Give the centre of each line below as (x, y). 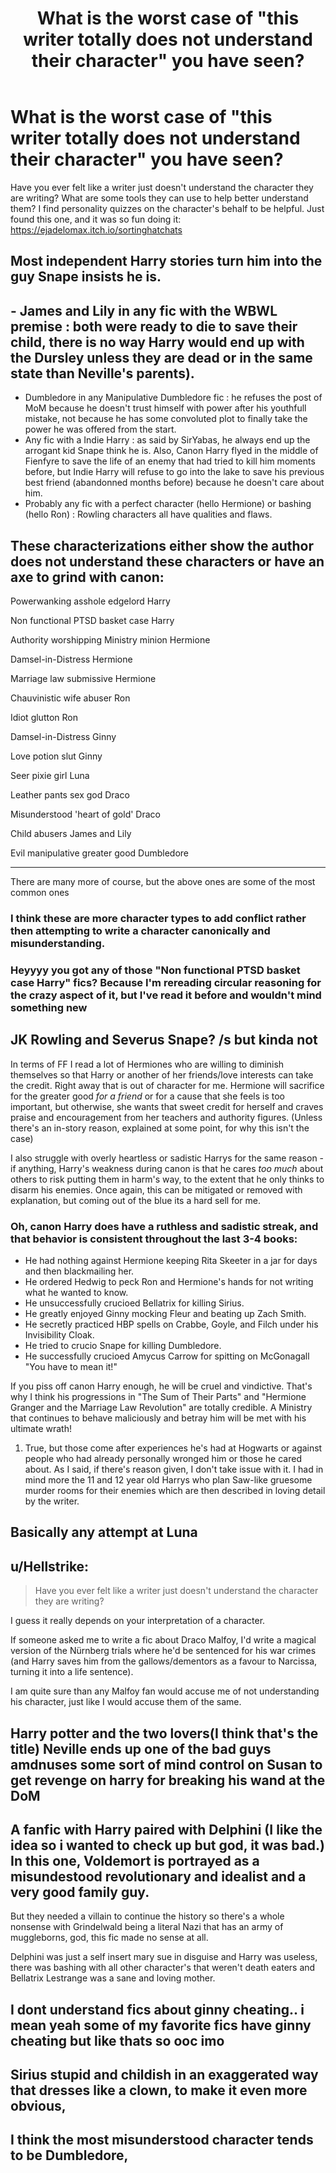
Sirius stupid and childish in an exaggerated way (164, 2075)
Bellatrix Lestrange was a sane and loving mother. (113, 1978)
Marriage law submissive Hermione (83, 678)
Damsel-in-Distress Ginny (63, 736)
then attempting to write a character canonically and (140, 930)
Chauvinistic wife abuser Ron (70, 698)
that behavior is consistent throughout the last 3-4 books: (154, 1239)
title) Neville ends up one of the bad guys (141, 1748)
